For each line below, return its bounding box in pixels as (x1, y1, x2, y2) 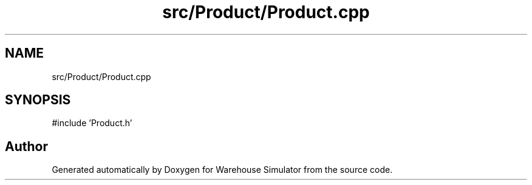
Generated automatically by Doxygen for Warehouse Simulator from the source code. (52, 164, 393, 175)
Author (5, 138, 48, 154)
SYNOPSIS (5, 92, 71, 108)
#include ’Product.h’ (52, 118, 132, 129)
